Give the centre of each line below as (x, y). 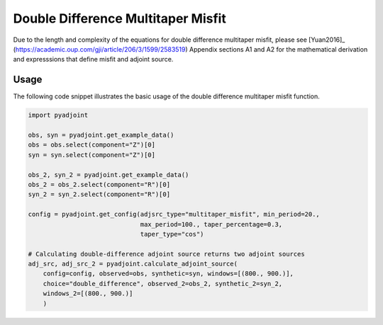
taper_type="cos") (172, 234)
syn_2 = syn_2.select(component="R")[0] (99, 194)
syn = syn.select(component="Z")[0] (92, 155)
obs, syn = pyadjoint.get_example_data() (101, 135)
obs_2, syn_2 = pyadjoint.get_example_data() (109, 175)
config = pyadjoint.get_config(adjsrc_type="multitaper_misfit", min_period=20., (174, 215)
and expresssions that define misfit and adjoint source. (93, 59)
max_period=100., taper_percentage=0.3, (211, 224)
